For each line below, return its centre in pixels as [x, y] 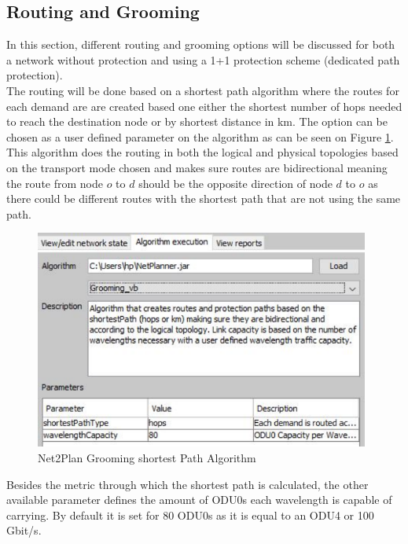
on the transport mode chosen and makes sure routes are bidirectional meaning [197, 167]
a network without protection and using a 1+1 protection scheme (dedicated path [203, 59]
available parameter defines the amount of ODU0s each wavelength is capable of [199, 500]
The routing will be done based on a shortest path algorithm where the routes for [203, 90]
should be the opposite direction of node [235, 183]
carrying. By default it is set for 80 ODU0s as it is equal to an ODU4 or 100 [190, 515]
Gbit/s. [24, 530]
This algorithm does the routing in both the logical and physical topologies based [202, 152]
